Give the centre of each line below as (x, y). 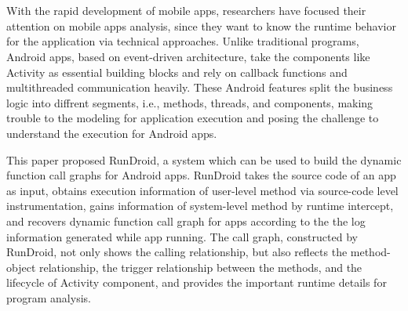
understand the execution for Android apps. (112, 133)
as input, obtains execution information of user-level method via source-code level (202, 190)
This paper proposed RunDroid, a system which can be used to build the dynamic (204, 159)
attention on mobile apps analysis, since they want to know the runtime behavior (201, 25)
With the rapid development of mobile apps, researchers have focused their (186, 11)
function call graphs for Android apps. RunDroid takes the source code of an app (201, 175)
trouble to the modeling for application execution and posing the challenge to (193, 118)
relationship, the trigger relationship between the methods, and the (200, 267)
